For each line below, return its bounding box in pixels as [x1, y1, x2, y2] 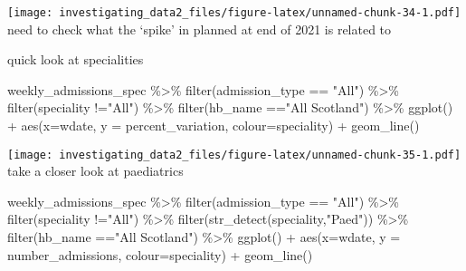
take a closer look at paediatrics [7, 161, 184, 180]
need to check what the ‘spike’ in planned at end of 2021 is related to [7, 19, 392, 38]
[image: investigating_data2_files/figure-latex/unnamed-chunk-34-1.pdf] [7, 6, 461, 19]
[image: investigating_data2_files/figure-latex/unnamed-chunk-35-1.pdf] [7, 148, 461, 161]
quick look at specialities [7, 50, 144, 69]
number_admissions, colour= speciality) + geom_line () [7, 245, 313, 264]
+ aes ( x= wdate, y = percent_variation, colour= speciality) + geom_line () [7, 116, 420, 135]
